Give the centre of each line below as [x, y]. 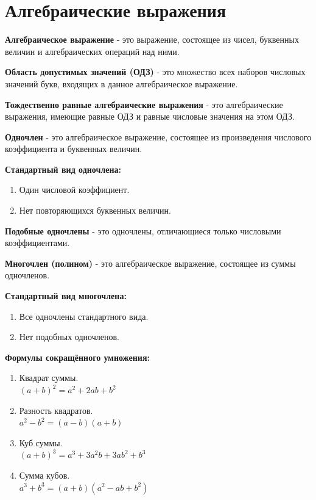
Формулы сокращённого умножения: [77, 357]
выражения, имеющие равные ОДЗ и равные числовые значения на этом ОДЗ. [150, 116]
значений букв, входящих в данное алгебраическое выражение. [121, 83]
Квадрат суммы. [49, 378]
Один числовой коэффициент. [74, 190]
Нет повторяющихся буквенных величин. [95, 210]
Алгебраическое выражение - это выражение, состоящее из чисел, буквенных [152, 39]
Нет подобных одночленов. [69, 337]
